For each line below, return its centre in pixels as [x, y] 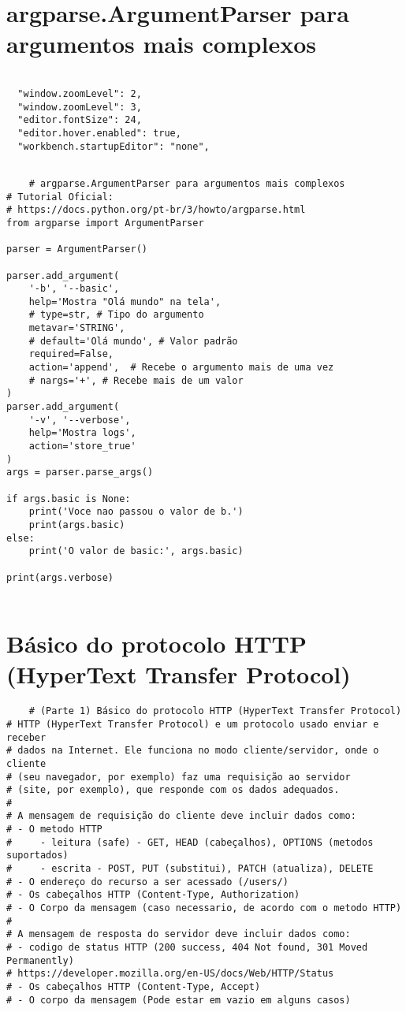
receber [26, 737]
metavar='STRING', [77, 328]
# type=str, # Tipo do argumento [116, 315]
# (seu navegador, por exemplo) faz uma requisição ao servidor [179, 777]
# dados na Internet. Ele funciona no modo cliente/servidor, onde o [193, 751]
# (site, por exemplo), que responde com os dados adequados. [173, 790]
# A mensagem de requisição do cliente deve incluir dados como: [181, 816]
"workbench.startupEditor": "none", [114, 146]
